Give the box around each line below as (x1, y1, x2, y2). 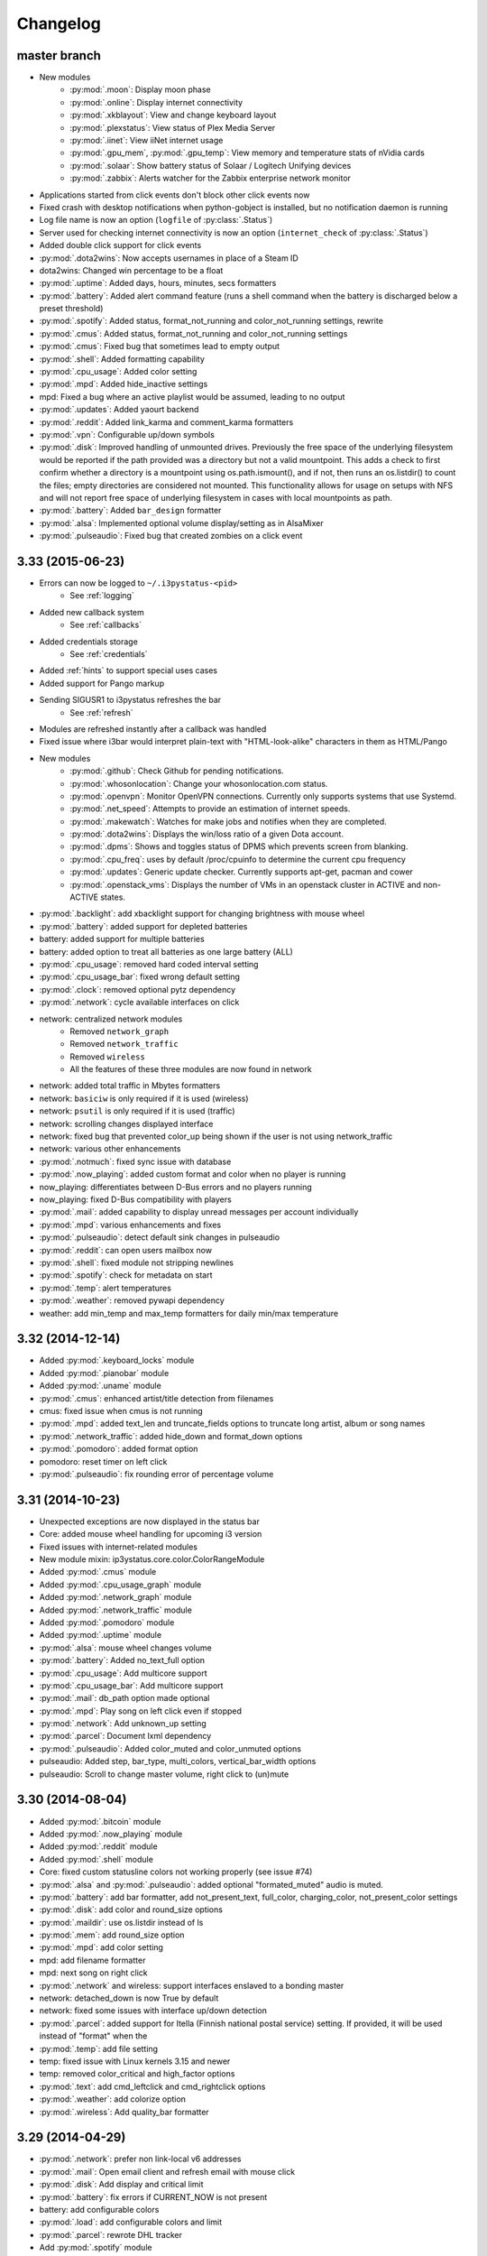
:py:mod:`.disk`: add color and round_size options (39, 1904, 223, 1915)
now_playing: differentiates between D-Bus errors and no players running (39, 1181, 313, 1192)
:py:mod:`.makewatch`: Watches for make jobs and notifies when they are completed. (69, 816, 387, 827)
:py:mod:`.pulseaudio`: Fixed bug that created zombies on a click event (39, 531, 303, 541)
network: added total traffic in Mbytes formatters (39, 1080, 221, 1091)
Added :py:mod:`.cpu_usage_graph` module (39, 1579, 202, 1590)
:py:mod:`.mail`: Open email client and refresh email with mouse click (39, 2166, 296, 2177)
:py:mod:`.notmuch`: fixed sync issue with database (39, 1156, 232, 1167)
